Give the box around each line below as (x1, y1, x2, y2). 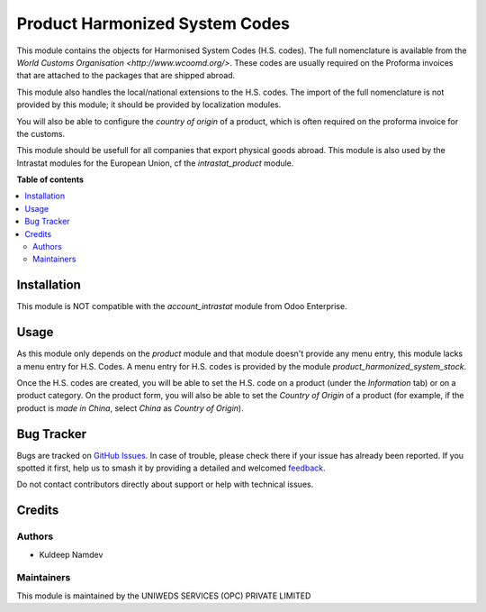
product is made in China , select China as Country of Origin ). (16, 402, 244, 414)
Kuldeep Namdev (39, 549, 103, 560)
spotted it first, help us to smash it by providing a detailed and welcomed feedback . (16, 462, 326, 473)
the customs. (16, 128, 66, 139)
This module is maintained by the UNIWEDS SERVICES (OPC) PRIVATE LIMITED (16, 590, 311, 601)
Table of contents (16, 174, 85, 185)
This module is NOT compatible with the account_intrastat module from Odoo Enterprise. (16, 301, 347, 312)
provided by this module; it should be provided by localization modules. (16, 99, 282, 110)
